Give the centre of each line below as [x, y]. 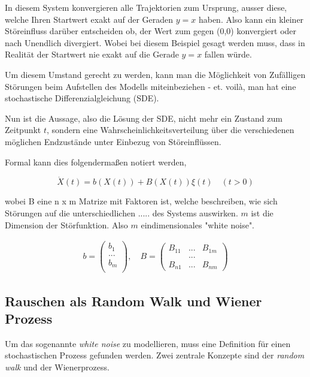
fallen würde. [228, 54]
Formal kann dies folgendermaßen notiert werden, [96, 162]
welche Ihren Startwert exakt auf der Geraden [89, 19]
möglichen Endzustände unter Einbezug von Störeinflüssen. [113, 141]
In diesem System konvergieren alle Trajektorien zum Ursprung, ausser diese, [146, 7]
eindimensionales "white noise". [198, 224]
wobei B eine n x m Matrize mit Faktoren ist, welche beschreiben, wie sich [141, 201]
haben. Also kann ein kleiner [251, 19]
